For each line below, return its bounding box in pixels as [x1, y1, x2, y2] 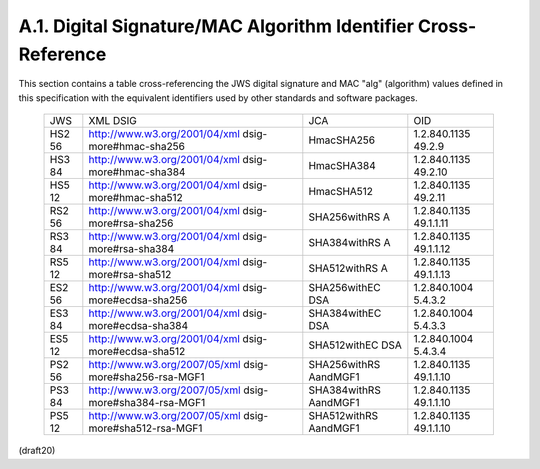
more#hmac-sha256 [88, 140, 185, 154]
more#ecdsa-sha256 [88, 293, 188, 307]
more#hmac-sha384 [88, 165, 186, 179]
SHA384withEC [308, 306, 382, 320]
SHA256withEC [308, 281, 381, 295]
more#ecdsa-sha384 [88, 319, 189, 333]
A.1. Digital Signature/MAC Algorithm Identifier [18, 15, 415, 37]
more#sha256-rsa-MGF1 [88, 370, 205, 384]
